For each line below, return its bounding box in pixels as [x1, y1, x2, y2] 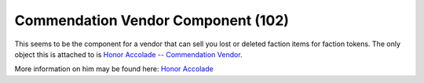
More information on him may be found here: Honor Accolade [14, 64, 214, 74]
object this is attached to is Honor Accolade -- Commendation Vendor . [14, 49, 243, 59]
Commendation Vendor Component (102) [14, 12, 290, 29]
